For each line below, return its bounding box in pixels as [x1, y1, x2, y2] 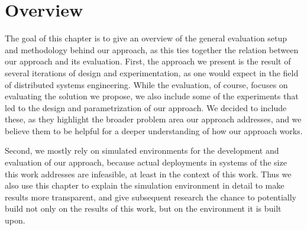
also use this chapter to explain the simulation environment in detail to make [5, 179, 285, 192]
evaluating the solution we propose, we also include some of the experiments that [5, 90, 299, 102]
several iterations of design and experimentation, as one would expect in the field [5, 66, 299, 79]
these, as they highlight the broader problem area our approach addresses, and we [5, 113, 302, 125]
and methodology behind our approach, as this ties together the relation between [5, 43, 299, 56]
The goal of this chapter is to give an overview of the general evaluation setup [5, 32, 287, 44]
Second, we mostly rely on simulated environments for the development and [5, 144, 279, 157]
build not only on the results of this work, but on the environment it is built [5, 202, 282, 215]
